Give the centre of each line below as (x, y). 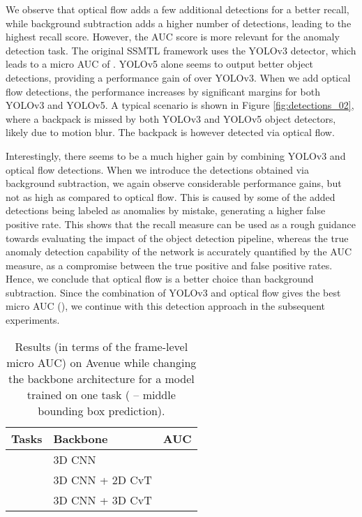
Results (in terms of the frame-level (101, 346)
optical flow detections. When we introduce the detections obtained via (157, 169)
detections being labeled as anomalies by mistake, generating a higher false (166, 210)
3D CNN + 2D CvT (103, 479)
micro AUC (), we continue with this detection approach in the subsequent (166, 306)
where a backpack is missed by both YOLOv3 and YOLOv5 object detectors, (171, 118)
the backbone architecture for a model (101, 378)
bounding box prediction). (101, 410)
